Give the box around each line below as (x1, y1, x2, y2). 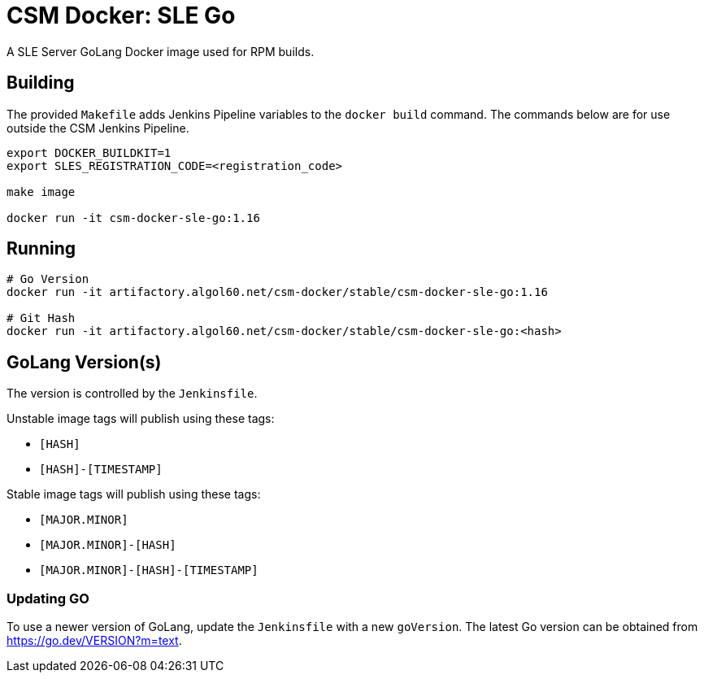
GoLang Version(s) (7, 351, 162, 372)
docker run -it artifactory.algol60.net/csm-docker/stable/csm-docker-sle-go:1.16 (7, 285, 548, 299)
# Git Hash (7, 311, 76, 325)
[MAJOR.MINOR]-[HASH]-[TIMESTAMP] (39, 564, 259, 577)
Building (7, 72, 75, 94)
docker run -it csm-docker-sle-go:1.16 (7, 211, 260, 224)
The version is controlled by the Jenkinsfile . (7, 386, 258, 401)
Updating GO (7, 590, 89, 607)
